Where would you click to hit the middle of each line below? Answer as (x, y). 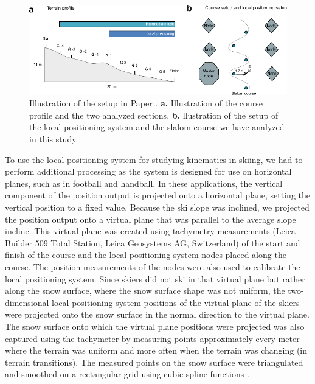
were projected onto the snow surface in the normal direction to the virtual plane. (157, 314)
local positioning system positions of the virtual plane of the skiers (176, 302)
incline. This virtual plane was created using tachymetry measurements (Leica (150, 231)
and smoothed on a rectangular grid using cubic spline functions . (127, 374)
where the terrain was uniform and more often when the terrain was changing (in (156, 350)
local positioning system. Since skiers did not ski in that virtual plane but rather (155, 278)
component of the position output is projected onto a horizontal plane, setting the (158, 195)
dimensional (27, 302)
